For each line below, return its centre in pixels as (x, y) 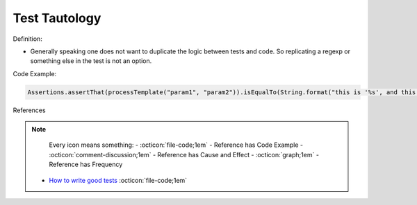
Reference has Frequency (86, 164)
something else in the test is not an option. (91, 61)
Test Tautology (57, 18)
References (29, 110)
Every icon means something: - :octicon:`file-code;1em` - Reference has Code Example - (176, 145)
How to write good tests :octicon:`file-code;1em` (118, 180)
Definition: (28, 39)
